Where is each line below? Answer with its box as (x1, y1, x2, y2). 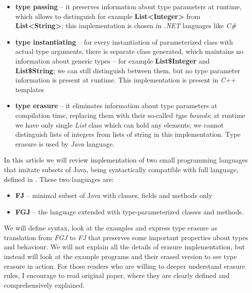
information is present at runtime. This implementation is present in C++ (15, 75, 236, 85)
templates (15, 84, 44, 94)
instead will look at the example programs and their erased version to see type (4, 251, 237, 261)
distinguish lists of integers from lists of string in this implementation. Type (15, 129, 241, 139)
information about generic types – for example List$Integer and (15, 55, 210, 65)
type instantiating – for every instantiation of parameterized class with (15, 36, 233, 47)
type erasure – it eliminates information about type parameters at (15, 100, 218, 111)
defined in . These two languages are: (4, 174, 114, 184)
